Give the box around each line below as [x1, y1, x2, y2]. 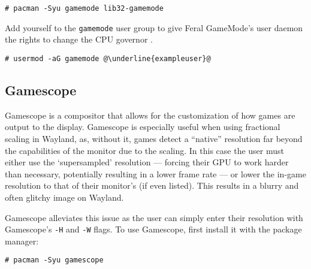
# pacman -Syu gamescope [5, 256, 104, 265]
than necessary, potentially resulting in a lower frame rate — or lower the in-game [5, 167, 306, 180]
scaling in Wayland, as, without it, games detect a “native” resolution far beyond [5, 132, 303, 144]
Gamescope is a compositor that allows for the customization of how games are [5, 108, 295, 121]
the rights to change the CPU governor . [5, 33, 153, 46]
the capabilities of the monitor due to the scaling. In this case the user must [5, 144, 285, 156]
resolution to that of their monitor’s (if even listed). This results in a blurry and [5, 179, 299, 192]
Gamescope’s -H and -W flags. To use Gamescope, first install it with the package [5, 223, 302, 235]
